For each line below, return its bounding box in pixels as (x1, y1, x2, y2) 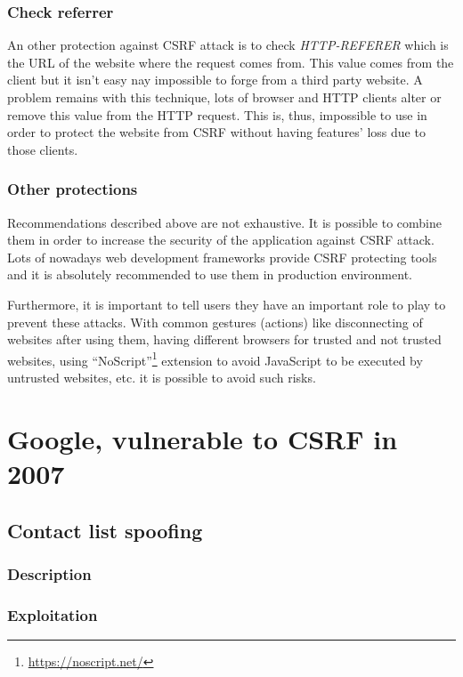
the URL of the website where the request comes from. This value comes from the (7, 52, 454, 71)
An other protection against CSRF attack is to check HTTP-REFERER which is (7, 36, 449, 54)
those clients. (7, 140, 78, 158)
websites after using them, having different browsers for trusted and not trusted (7, 330, 442, 349)
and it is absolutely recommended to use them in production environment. (7, 265, 412, 284)
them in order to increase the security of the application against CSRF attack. (7, 230, 435, 249)
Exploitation (7, 603, 98, 625)
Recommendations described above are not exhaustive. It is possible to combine (7, 213, 442, 231)
